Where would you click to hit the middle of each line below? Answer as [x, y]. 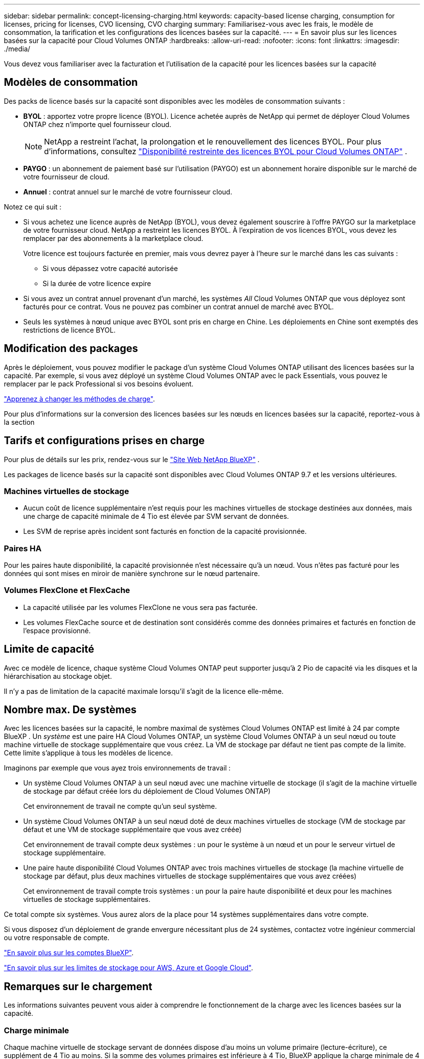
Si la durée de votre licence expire [97, 283]
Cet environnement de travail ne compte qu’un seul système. [120, 806]
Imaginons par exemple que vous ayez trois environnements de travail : [117, 768]
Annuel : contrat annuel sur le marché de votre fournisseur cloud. [128, 192]
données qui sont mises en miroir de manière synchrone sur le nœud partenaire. [132, 574]
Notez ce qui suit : [33, 207]
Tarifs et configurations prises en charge [104, 441]
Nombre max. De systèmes [70, 710]
